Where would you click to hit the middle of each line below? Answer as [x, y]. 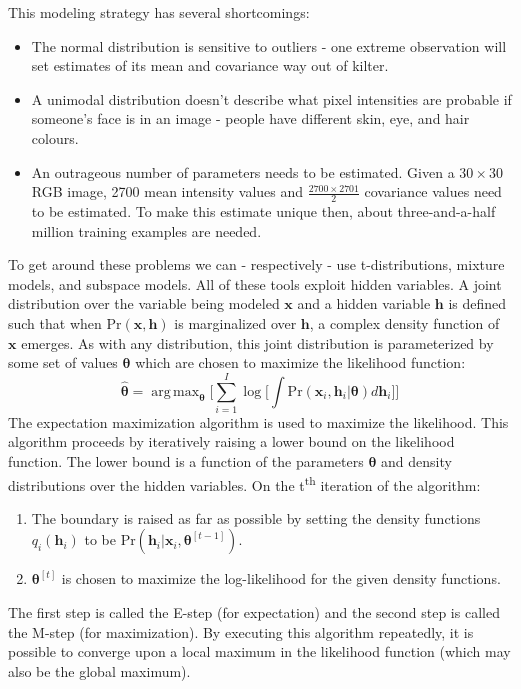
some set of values [63, 362]
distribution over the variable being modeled [144, 303]
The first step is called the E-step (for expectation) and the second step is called [254, 612]
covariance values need [433, 191]
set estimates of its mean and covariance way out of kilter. [210, 65]
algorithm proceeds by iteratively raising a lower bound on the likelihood [231, 441]
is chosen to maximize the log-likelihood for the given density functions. [281, 578]
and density [416, 461]
